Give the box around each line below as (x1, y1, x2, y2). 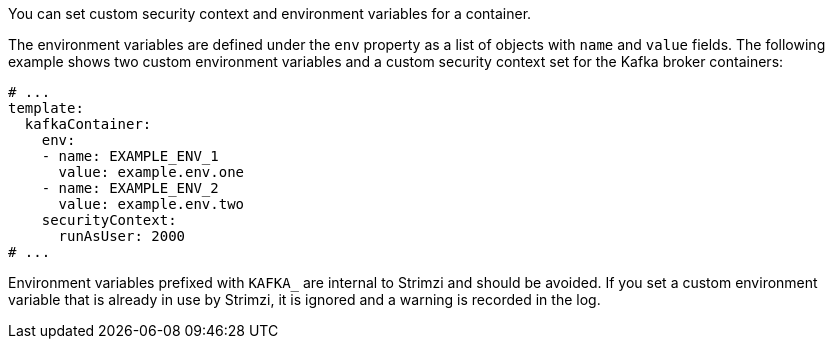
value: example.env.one (58, 164, 245, 180)
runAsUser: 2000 (58, 228, 186, 244)
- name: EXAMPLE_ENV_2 (41, 180, 219, 196)
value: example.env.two (58, 196, 245, 212)
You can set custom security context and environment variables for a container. (8, 5, 532, 22)
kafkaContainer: (24, 116, 152, 132)
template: (8, 100, 84, 116)
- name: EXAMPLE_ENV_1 (41, 148, 219, 164)
